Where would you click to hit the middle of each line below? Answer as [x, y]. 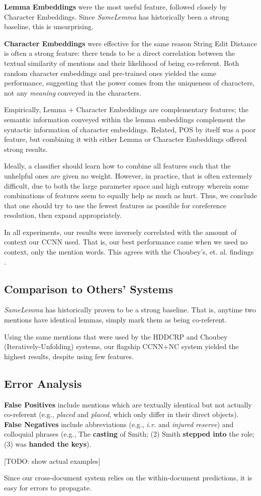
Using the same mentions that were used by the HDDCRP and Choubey [116, 336]
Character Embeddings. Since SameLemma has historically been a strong [117, 16]
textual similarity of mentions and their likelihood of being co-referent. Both [122, 63]
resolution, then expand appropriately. [63, 215]
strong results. [26, 149]
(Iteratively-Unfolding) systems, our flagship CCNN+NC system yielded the [121, 346]
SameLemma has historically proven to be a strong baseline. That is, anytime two [130, 310]
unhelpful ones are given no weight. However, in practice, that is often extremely [128, 175]
